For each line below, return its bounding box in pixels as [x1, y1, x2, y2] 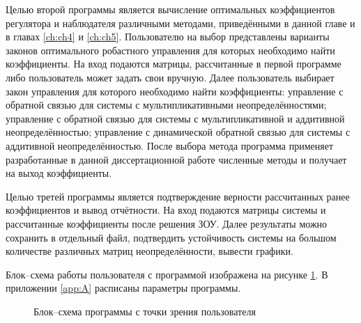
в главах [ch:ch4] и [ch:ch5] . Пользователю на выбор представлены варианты [6, 29, 330, 44]
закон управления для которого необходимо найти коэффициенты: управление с [6, 84, 344, 98]
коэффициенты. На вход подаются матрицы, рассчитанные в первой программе [6, 56, 341, 71]
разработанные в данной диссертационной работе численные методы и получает [6, 152, 347, 166]
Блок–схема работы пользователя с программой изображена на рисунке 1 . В [6, 267, 328, 281]
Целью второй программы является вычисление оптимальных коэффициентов [6, 2, 335, 16]
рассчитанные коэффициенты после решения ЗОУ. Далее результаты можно [6, 216, 328, 230]
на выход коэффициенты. [6, 166, 112, 180]
